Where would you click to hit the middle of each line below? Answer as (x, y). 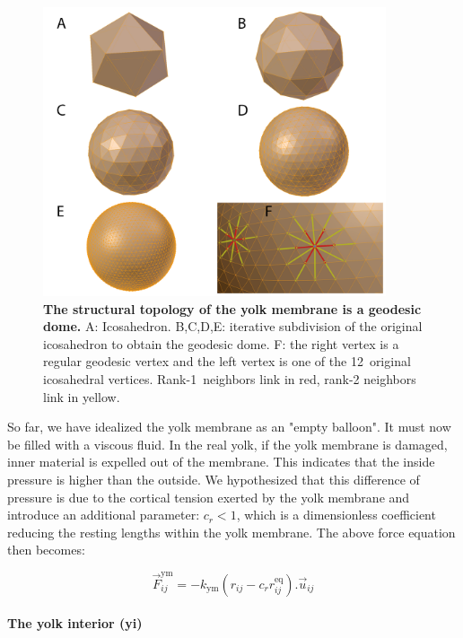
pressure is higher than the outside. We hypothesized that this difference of (214, 479)
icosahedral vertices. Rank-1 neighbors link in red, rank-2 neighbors (230, 378)
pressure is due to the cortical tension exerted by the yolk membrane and (209, 497)
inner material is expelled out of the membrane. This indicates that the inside (221, 462)
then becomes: (46, 550)
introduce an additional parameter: (104, 515)
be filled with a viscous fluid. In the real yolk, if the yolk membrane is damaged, (227, 444)
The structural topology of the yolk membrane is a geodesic (232, 308)
